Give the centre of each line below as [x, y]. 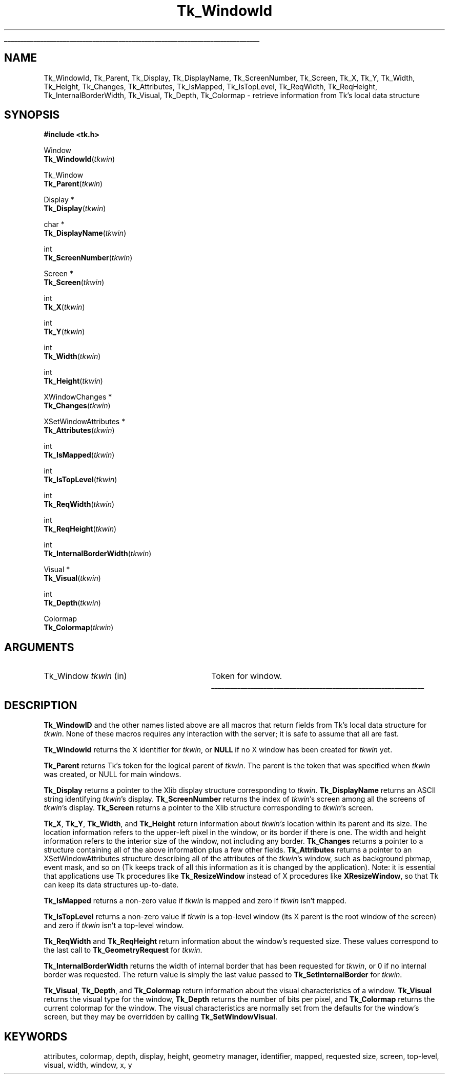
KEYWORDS [36, 1036]
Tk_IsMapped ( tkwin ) [79, 455]
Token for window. [247, 676]
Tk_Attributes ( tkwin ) [79, 430]
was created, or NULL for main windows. [113, 774]
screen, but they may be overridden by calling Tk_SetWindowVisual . [161, 1017]
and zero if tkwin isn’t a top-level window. [114, 925]
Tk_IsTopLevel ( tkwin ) [80, 480]
